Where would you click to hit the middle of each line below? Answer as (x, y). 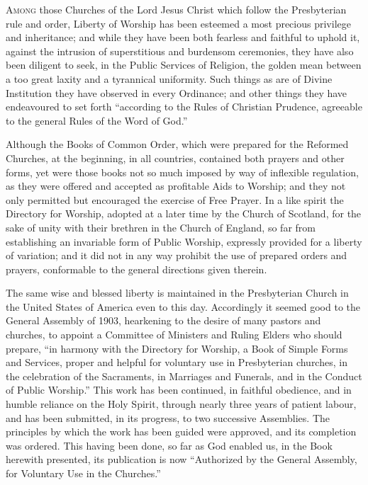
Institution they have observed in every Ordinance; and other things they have (177, 92)
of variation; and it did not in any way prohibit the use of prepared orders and (177, 255)
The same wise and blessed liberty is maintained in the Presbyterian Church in (177, 293)
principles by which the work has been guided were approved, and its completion (181, 432)
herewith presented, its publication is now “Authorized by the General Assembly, (182, 459)
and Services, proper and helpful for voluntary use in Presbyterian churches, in (177, 362)
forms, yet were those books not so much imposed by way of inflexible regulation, (182, 172)
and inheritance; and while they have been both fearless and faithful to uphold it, (183, 37)
